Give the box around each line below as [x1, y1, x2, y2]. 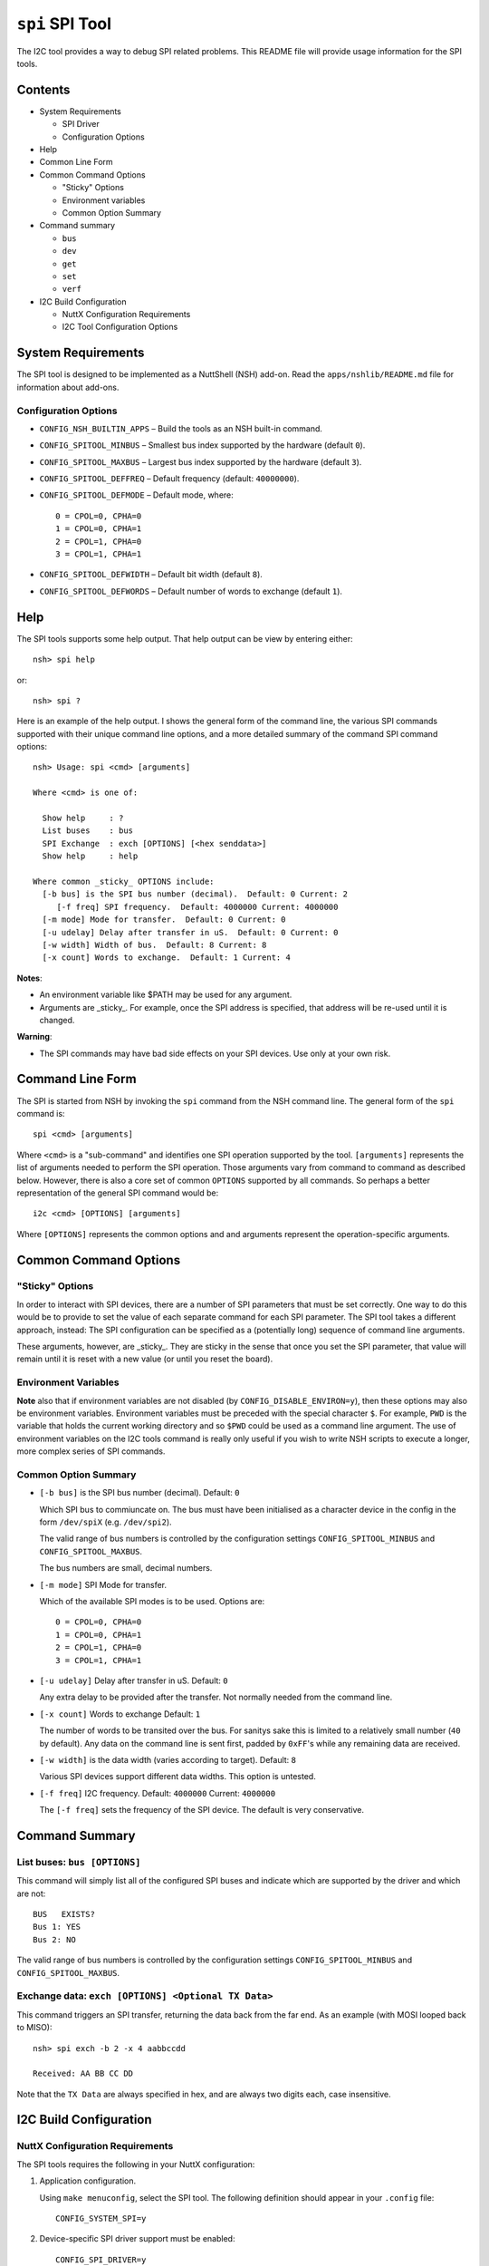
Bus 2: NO [33, 1934, 76, 1944]
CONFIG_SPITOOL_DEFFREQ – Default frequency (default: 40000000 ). [39, 473, 300, 484]
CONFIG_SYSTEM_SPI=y [55, 2213, 147, 2223]
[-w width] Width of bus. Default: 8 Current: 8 [42, 939, 267, 950]
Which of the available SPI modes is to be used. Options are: [39, 1596, 265, 1606]
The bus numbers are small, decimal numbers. [39, 1563, 213, 1574]
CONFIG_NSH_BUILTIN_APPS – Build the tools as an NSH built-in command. [39, 422, 323, 434]
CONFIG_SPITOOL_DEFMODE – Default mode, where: [39, 489, 235, 500]
